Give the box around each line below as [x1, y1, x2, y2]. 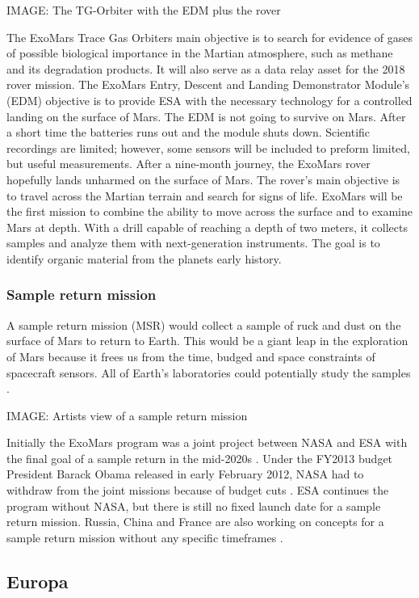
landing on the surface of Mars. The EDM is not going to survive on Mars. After [6, 107, 406, 124]
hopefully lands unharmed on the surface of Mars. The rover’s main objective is [6, 171, 400, 187]
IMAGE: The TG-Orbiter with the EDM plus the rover [6, 2, 281, 18]
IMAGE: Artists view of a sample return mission [6, 406, 248, 423]
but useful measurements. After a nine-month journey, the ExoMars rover [6, 155, 371, 172]
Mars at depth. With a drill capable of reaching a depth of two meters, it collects [6, 218, 408, 235]
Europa [6, 568, 69, 593]
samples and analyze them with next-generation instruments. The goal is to [6, 234, 380, 251]
